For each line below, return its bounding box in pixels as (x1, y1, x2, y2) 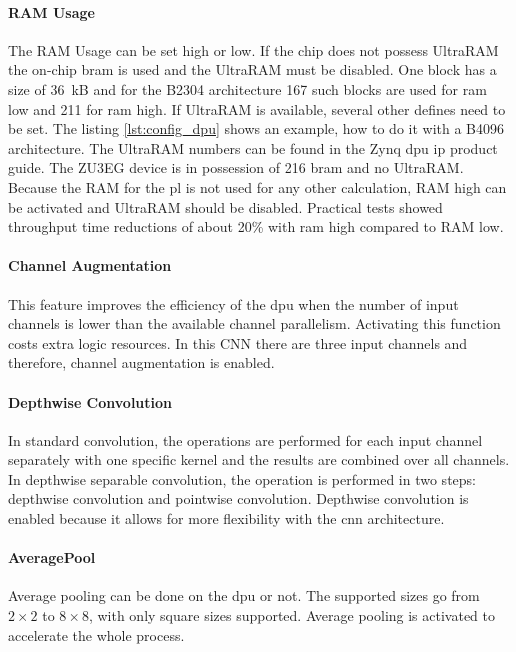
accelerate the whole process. (8, 624, 185, 645)
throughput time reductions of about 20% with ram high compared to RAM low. (8, 216, 504, 237)
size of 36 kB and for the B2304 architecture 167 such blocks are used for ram (8, 78, 487, 99)
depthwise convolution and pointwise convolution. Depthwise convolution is (8, 488, 469, 509)
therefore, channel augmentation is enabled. (8, 352, 275, 373)
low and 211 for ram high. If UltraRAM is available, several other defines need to (8, 98, 506, 119)
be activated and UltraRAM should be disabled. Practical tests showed (8, 196, 443, 217)
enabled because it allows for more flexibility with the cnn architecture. (8, 508, 445, 529)
